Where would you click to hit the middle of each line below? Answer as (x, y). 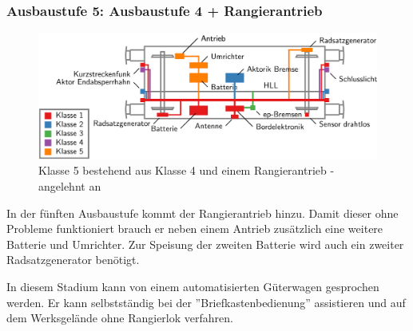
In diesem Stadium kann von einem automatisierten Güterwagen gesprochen (193, 286)
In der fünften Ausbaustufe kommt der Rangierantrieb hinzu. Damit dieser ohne (203, 213)
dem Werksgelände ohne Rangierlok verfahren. (120, 318)
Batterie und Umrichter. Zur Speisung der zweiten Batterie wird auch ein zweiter (205, 244)
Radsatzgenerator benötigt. (73, 260)
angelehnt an (70, 185)
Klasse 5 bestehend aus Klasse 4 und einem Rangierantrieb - (187, 170)
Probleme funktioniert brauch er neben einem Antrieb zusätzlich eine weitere (195, 229)
